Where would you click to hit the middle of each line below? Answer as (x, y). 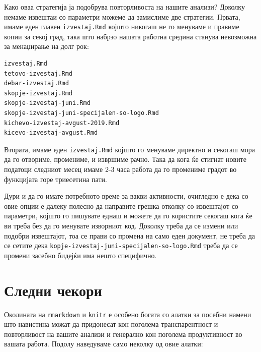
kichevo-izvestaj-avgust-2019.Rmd (62, 123)
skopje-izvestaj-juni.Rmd (47, 103)
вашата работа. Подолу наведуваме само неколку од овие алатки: (104, 344)
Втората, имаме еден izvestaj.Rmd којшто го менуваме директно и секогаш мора (129, 149)
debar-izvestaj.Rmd (36, 83)
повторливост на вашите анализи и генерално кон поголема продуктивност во (123, 334)
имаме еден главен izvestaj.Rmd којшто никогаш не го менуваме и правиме (122, 26)
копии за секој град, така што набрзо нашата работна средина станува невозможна (130, 36)
